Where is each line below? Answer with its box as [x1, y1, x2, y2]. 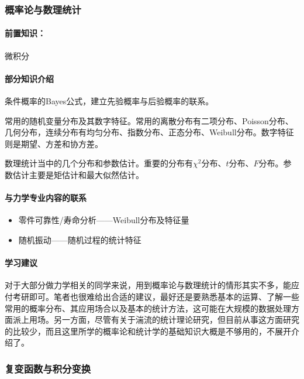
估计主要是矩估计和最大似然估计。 [12, 169, 144, 180]
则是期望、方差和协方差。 [5, 137, 103, 149]
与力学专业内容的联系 [5, 192, 87, 204]
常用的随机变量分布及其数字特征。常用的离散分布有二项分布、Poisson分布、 [5, 114, 293, 127]
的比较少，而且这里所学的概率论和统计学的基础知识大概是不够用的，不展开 [5, 325, 291, 337]
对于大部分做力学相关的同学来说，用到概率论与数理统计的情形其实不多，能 [5, 279, 291, 291]
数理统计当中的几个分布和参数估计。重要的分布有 [5, 157, 193, 169]
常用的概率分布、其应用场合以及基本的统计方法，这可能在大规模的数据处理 [5, 302, 291, 314]
